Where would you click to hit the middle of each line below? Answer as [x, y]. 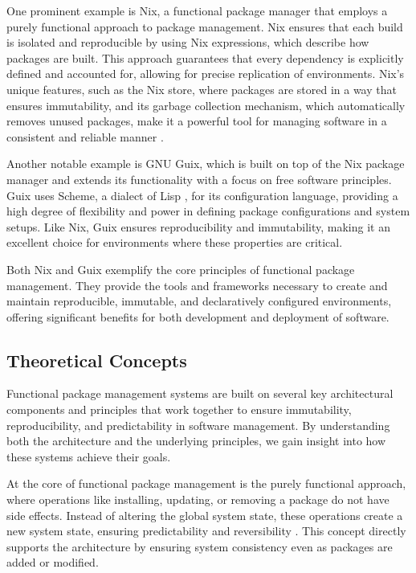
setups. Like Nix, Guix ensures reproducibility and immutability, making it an [198, 226]
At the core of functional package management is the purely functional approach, [206, 483]
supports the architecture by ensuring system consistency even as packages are [200, 546]
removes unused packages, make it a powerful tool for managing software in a [197, 121]
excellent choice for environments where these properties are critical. [175, 242]
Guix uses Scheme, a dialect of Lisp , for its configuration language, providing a [202, 195]
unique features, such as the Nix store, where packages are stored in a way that [202, 89]
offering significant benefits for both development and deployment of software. [198, 316]
